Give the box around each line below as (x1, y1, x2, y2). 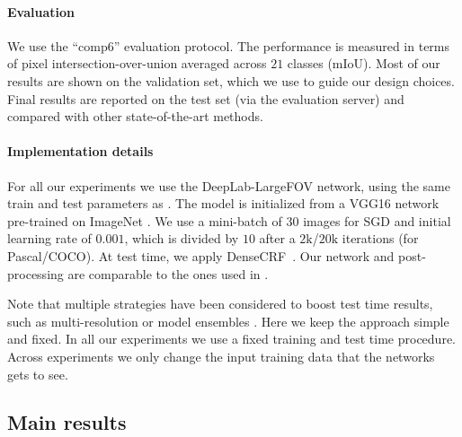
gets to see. (7, 364, 68, 383)
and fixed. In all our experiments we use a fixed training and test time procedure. (7, 329, 456, 348)
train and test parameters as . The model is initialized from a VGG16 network (7, 194, 440, 213)
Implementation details (7, 142, 154, 161)
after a (259, 229, 296, 248)
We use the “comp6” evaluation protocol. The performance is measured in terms (7, 36, 450, 55)
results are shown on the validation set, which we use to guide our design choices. (7, 71, 455, 90)
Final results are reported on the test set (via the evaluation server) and (7, 89, 404, 108)
